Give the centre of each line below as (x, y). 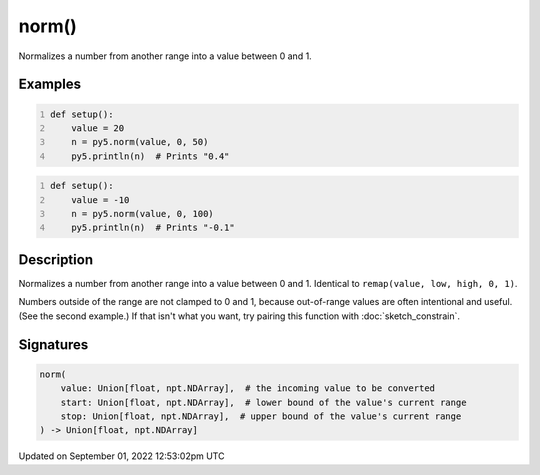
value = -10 (100, 199)
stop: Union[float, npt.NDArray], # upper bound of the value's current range (261, 416)
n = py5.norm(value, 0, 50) (140, 142)
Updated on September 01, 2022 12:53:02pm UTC (121, 456)
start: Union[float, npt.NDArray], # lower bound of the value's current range (263, 402)
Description (56, 259)
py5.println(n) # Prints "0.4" (150, 156)
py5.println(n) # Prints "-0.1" (153, 228)
